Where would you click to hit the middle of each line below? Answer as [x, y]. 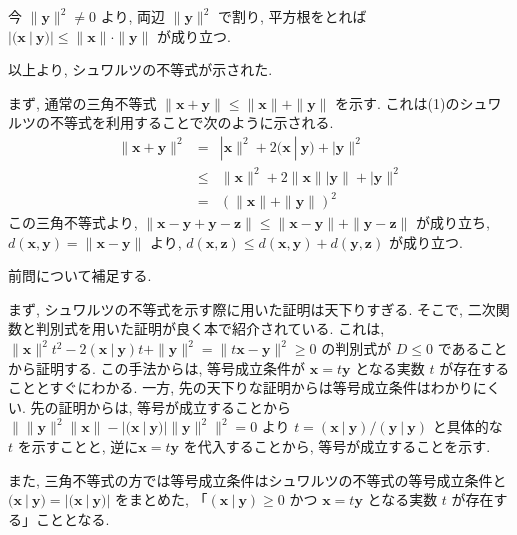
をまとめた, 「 [161, 499]
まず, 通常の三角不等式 [82, 102]
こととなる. [72, 518]
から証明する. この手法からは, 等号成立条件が [157, 367]
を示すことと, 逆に [78, 446]
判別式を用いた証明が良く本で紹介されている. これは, [210, 328]
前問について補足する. [80, 275]
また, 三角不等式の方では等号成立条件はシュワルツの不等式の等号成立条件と [257, 479]
